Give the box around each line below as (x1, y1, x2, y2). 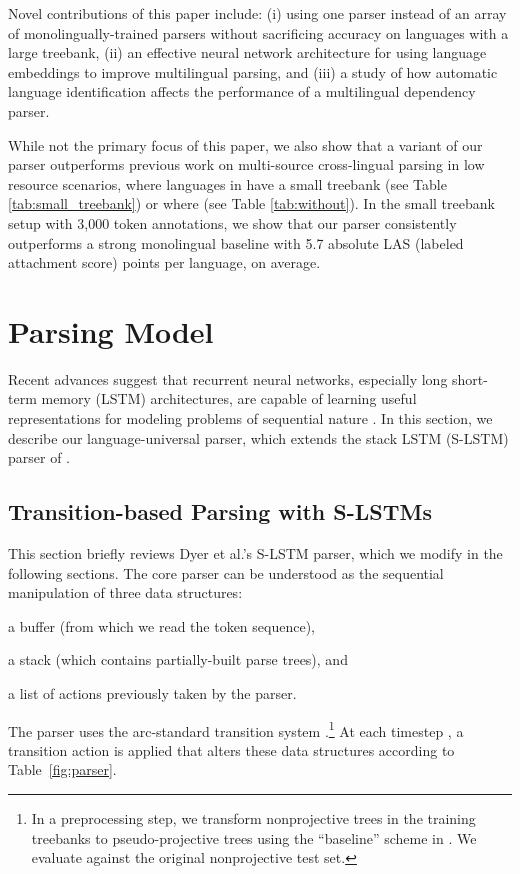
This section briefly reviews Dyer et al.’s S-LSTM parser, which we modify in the (8, 543, 503, 564)
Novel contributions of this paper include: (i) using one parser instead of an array (8, 3, 507, 23)
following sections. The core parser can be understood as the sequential (8, 562, 444, 583)
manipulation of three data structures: (8, 582, 243, 603)
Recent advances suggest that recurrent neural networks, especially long (8, 368, 448, 389)
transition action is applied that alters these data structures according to (8, 739, 455, 760)
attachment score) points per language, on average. (8, 252, 321, 273)
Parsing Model (8, 310, 214, 351)
